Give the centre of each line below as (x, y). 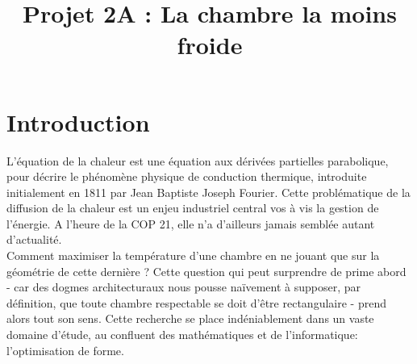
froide (210, 45)
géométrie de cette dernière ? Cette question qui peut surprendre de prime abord (206, 271)
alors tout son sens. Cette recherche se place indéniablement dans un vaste (190, 318)
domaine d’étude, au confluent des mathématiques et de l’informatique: (182, 335)
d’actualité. (34, 239)
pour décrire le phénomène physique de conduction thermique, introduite (187, 176)
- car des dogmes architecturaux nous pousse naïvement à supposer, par (183, 287)
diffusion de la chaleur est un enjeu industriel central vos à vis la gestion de (193, 208)
